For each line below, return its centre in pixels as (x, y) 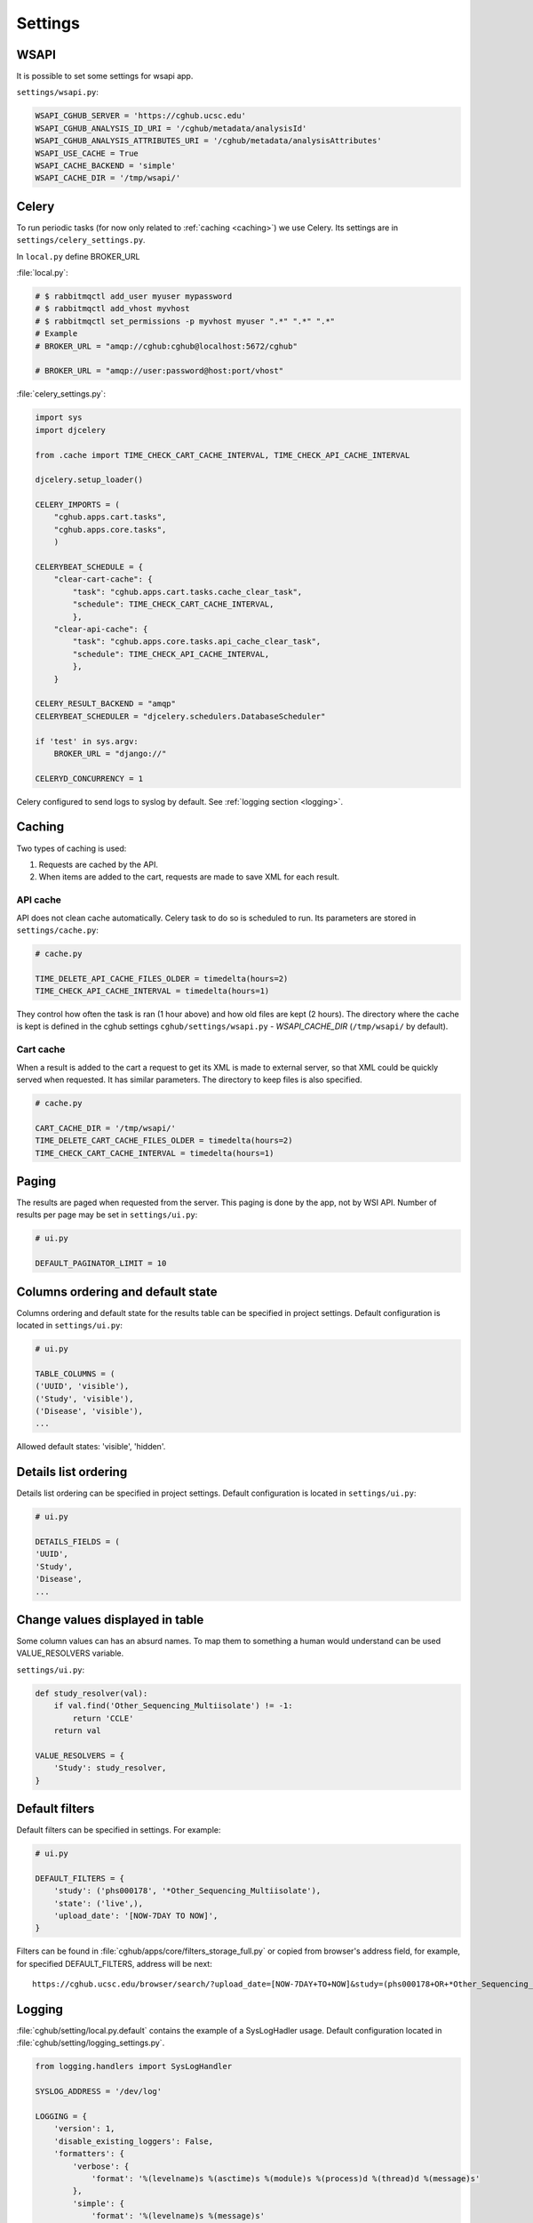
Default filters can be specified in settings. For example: (119, 1830)
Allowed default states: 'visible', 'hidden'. (91, 1447)
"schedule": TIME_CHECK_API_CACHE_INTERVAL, (171, 654)
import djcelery (71, 430)
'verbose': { (101, 2166)
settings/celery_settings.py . (81, 240)
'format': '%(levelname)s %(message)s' (178, 2216)
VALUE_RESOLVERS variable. (70, 1653)
